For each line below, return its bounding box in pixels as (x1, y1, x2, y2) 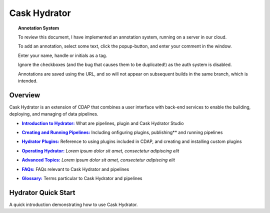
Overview (9, 90, 40, 99)
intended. (18, 77, 37, 83)
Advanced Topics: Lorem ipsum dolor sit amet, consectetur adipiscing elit (21, 157, 175, 163)
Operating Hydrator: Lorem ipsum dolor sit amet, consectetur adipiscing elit (21, 147, 179, 153)
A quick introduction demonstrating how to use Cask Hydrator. (9, 201, 138, 207)
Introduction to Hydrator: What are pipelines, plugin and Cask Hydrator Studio (21, 120, 184, 126)
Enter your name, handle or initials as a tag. (18, 52, 107, 58)
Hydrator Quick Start (9, 188, 75, 197)
